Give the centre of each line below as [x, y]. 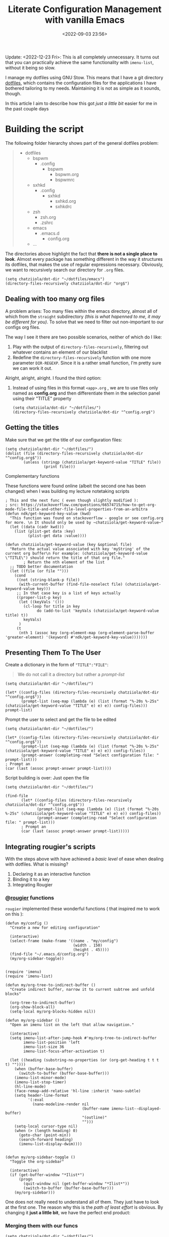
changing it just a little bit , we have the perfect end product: [68, 1213]
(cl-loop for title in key [52, 606]
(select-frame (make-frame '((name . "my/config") [64, 941]
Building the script [45, 129]
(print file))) [60, 467]
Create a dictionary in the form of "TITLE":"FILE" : [57, 665]
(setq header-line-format [42, 1096]
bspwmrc [65, 180]
